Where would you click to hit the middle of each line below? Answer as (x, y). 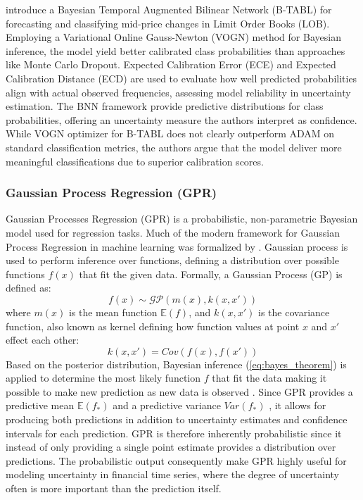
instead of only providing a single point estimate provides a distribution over (171, 447)
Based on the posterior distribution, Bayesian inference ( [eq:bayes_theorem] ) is (176, 364)
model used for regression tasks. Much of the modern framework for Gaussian (173, 232)
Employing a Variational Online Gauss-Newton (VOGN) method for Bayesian (173, 37)
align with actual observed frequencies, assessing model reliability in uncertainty (178, 92)
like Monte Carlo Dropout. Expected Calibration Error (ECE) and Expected (171, 64)
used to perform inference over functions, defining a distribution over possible (172, 260)
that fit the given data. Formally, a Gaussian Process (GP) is (211, 274)
